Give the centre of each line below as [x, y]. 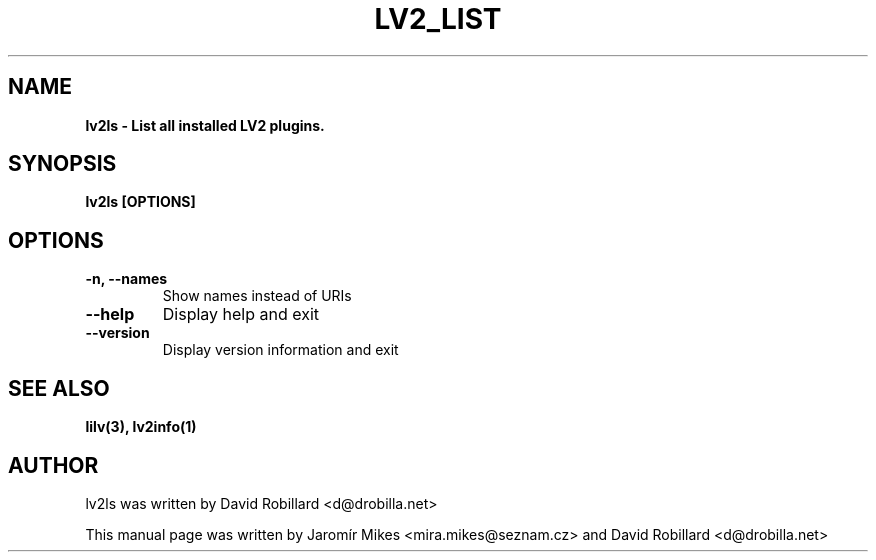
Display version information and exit [280, 350]
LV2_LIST [438, 19]
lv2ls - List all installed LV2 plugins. [205, 125]
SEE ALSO [59, 388]
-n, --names [126, 279]
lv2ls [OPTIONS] [140, 202]
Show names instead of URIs [257, 296]
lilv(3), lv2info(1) [141, 427]
